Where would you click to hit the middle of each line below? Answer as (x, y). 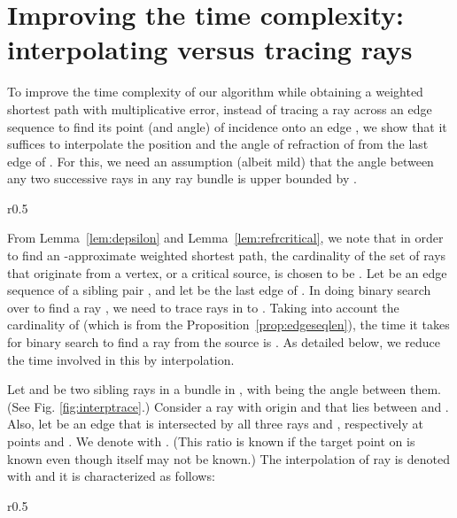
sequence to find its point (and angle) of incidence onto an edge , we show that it (227, 126)
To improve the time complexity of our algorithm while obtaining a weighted (215, 92)
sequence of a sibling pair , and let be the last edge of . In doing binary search (219, 290)
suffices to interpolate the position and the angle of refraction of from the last (218, 144)
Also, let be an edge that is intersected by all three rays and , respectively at (215, 424)
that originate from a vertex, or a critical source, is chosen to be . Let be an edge (227, 272)
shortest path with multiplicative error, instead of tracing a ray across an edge (220, 108)
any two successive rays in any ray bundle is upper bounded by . (182, 178)
